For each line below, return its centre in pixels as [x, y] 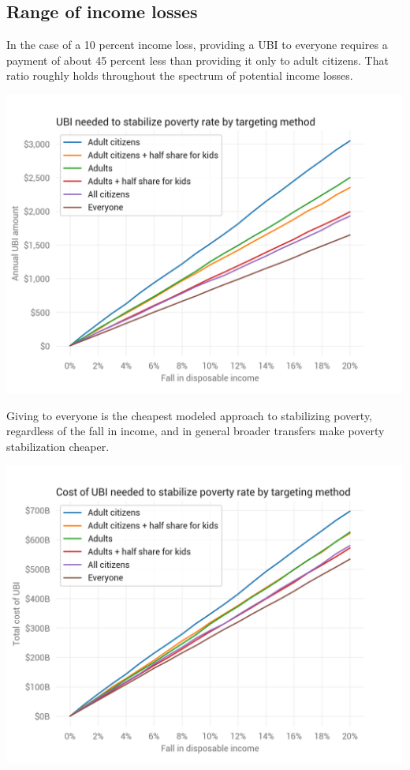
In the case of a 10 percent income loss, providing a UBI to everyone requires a [197, 45]
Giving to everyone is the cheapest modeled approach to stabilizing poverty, [190, 415]
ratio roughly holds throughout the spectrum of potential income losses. [180, 75]
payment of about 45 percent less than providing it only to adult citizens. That [198, 60]
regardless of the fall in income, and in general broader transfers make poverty [196, 431]
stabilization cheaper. [58, 446]
